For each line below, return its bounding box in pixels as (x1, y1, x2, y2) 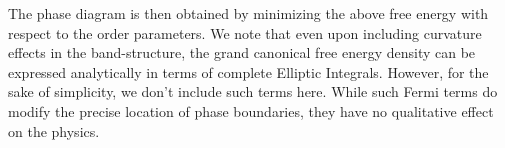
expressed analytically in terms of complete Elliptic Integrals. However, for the (8, 61, 489, 82)
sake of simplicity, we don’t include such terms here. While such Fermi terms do (8, 81, 498, 102)
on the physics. (8, 120, 100, 141)
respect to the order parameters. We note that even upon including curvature (8, 22, 482, 43)
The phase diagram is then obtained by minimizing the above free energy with (8, 3, 489, 23)
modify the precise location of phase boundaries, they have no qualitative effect (8, 100, 494, 121)
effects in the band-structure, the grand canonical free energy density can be (8, 42, 476, 63)
